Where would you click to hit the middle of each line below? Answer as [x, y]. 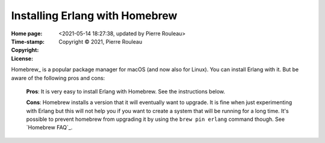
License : [22, 58]
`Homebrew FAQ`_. [49, 127]
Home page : [27, 34]
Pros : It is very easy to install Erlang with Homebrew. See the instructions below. [126, 91]
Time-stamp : [28, 41]
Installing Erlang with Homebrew [94, 16]
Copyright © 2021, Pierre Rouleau [101, 41]
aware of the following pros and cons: [58, 78]
